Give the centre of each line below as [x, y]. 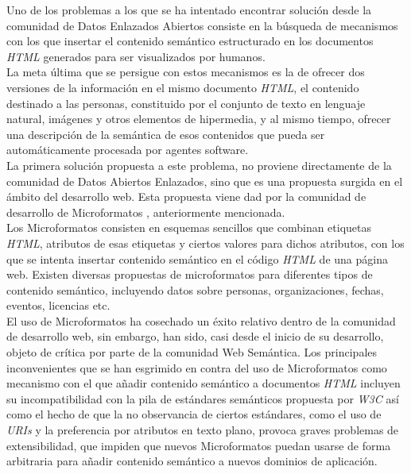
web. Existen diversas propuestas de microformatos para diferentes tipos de [190, 274]
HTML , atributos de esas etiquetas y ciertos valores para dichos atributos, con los [205, 243]
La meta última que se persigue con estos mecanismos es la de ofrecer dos [186, 72]
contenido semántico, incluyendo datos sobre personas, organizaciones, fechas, [195, 289]
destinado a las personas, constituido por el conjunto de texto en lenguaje [186, 103]
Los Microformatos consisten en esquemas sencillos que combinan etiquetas [189, 227]
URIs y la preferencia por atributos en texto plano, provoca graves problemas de [203, 430]
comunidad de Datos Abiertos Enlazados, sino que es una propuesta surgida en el [205, 181]
